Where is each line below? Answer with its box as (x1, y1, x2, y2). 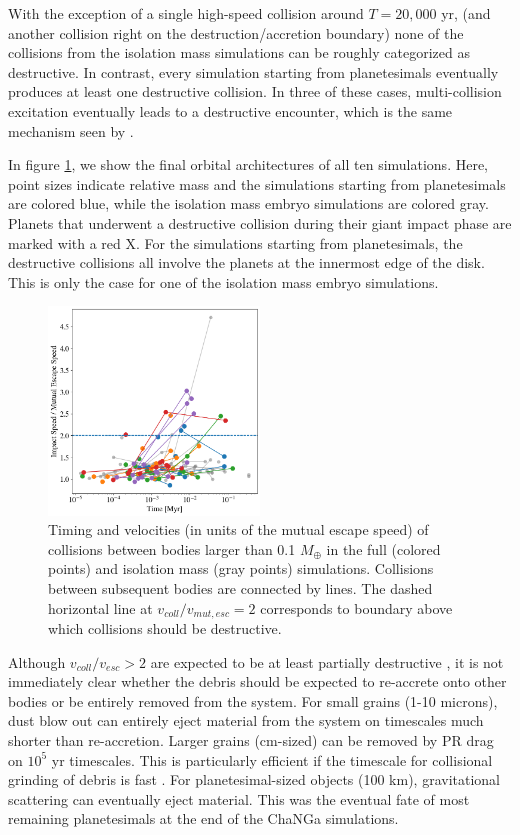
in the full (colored (326, 538, 441, 559)
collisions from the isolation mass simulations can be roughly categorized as (8, 42, 470, 63)
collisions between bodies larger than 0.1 (48, 538, 296, 559)
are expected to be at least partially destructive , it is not (150, 651, 504, 672)
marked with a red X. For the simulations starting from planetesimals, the (8, 232, 463, 253)
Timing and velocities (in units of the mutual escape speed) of (48, 519, 429, 540)
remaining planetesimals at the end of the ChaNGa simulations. (8, 808, 399, 829)
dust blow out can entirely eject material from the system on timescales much (8, 710, 484, 731)
